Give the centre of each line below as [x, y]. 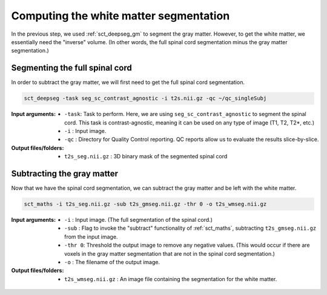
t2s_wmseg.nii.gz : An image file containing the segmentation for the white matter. [171, 279]
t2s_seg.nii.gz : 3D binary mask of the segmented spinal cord [146, 157]
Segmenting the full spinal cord [72, 68]
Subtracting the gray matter [64, 173]
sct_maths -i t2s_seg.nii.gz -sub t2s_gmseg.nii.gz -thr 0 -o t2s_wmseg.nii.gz [145, 204]
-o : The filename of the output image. [112, 262]
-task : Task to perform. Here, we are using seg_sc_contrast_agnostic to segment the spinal [185, 114]
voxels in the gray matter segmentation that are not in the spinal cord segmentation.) [170, 253]
